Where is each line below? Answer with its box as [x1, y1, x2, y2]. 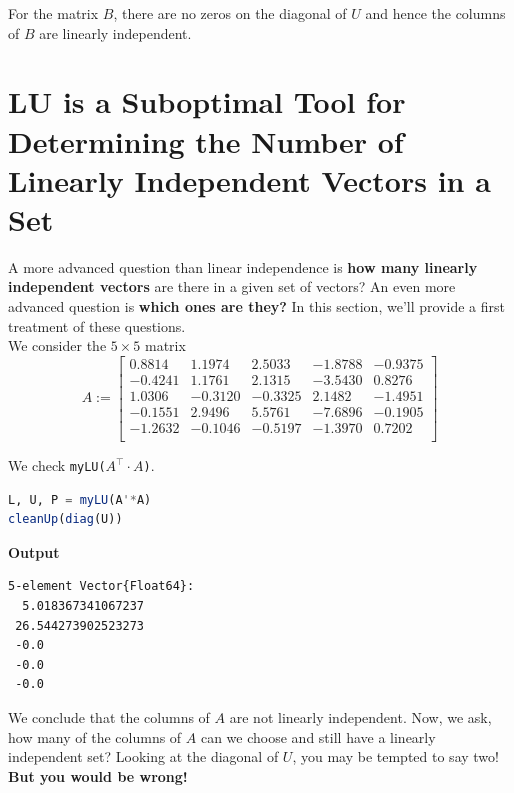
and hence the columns [365, 3, 506, 23]
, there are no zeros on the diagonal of [113, 3, 347, 23]
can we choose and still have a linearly [200, 726, 436, 747]
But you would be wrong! [8, 765, 188, 786]
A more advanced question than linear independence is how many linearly [8, 256, 478, 277]
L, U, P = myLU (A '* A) [8, 492, 152, 507]
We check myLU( [8, 455, 106, 476]
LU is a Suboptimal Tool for [8, 81, 406, 122]
